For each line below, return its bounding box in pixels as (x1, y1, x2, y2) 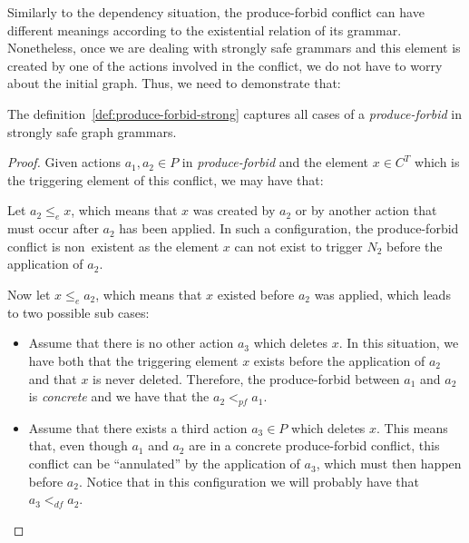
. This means (376, 418, 448, 437)
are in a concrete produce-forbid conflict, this (189, 436, 440, 455)
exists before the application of (253, 350, 425, 370)
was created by (192, 201, 276, 220)
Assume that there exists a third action (28, 418, 248, 437)
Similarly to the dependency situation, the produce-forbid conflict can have (7, 3, 425, 21)
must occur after (7, 219, 99, 238)
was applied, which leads (314, 284, 451, 303)
